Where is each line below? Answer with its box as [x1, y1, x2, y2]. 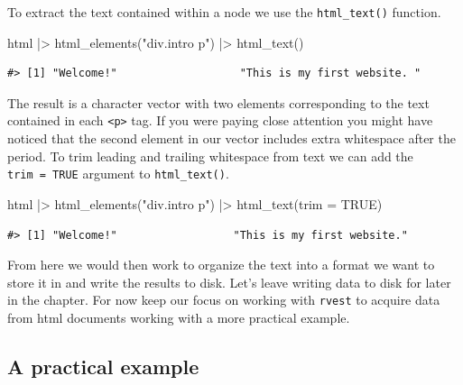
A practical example [7, 352, 199, 380]
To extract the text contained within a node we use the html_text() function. [7, 3, 441, 21]
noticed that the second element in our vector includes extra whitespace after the [7, 129, 456, 148]
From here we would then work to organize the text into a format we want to [7, 255, 435, 274]
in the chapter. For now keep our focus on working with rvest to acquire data [7, 290, 440, 309]
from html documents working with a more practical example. [7, 307, 350, 326]
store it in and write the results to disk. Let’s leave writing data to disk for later [7, 272, 451, 291]
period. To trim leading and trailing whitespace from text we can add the [7, 146, 413, 165]
